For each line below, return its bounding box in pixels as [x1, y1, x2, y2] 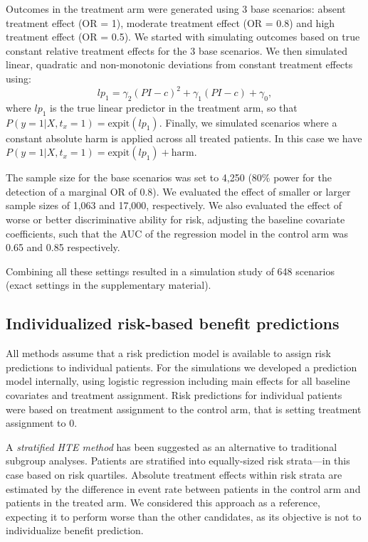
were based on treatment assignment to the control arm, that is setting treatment [6, 401, 362, 416]
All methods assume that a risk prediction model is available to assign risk [6, 346, 331, 361]
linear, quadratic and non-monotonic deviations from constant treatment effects [6, 57, 353, 72]
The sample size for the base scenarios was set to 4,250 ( [6, 170, 252, 185]
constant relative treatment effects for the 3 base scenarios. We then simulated [6, 43, 348, 58]
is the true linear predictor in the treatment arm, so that [50, 100, 298, 115]
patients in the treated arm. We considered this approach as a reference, [6, 495, 320, 510]
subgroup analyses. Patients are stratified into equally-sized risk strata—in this [6, 453, 350, 468]
